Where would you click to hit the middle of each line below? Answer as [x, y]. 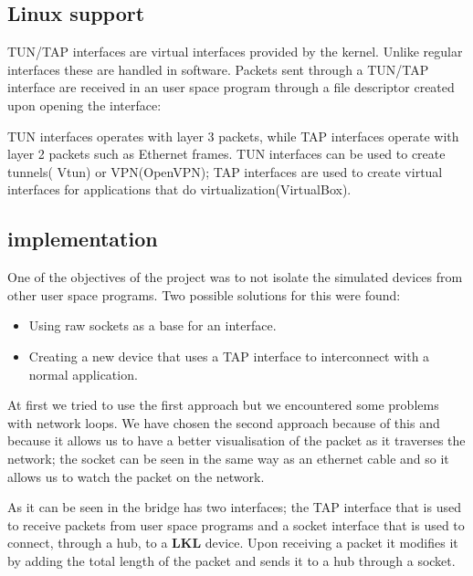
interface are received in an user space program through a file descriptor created [231, 87]
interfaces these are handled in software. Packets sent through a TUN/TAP [218, 69]
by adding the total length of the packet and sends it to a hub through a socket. [231, 560]
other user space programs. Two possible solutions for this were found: [204, 294]
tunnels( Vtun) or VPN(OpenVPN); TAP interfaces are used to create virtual [225, 171]
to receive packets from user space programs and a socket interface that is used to [236, 524]
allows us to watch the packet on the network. [136, 476]
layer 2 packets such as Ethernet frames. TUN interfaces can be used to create [226, 154]
